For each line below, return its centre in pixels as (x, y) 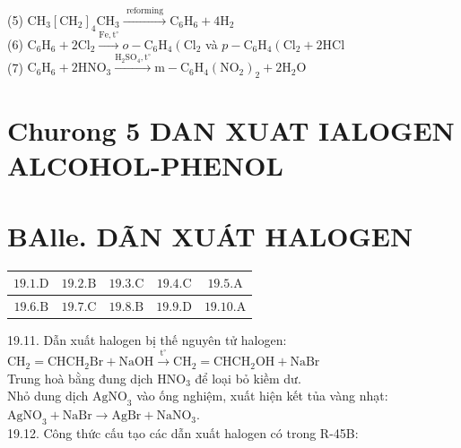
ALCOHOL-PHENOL (145, 165)
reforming (145, 11)
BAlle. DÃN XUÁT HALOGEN (210, 235)
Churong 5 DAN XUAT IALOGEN (231, 130)
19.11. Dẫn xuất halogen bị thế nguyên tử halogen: (147, 340)
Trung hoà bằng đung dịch (80, 378)
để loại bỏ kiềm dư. (248, 378)
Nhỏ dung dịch (48, 396)
